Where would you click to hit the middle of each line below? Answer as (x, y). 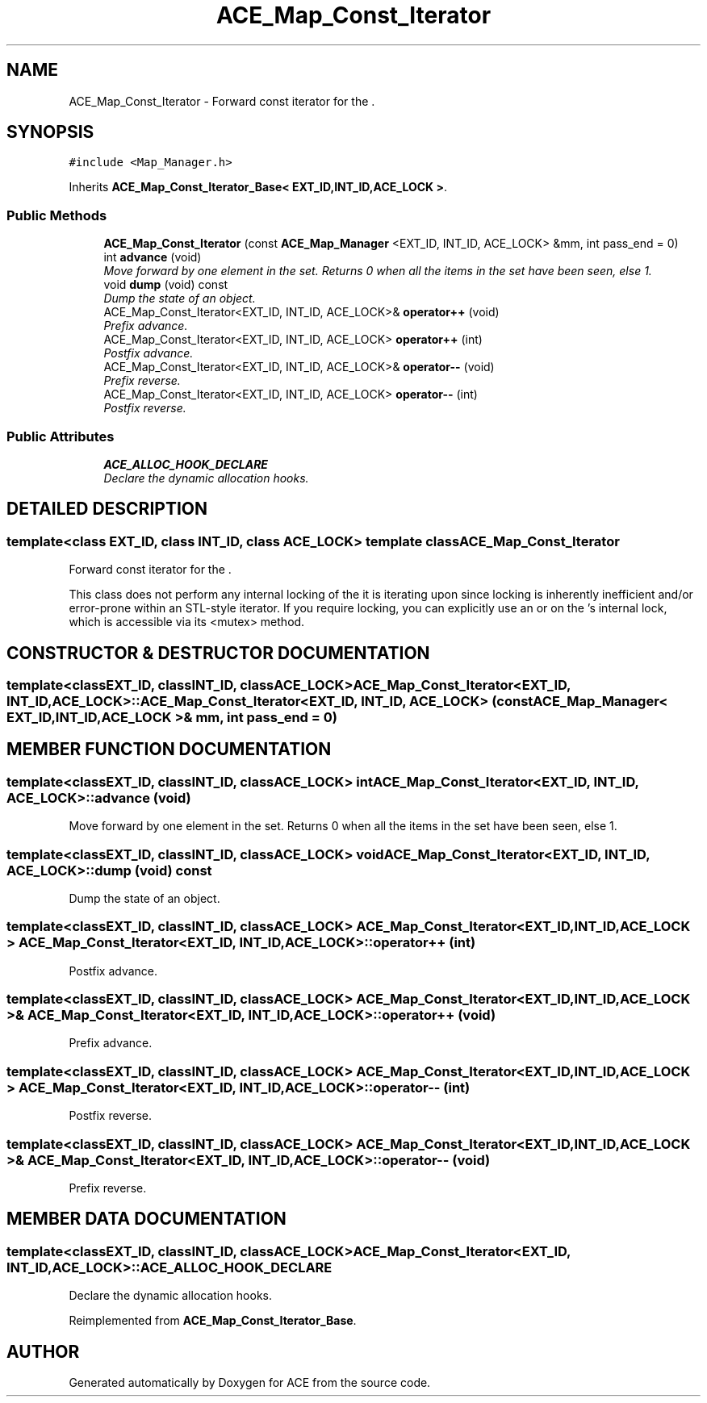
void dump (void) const (166, 285)
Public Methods (57, 215)
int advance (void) (153, 257)
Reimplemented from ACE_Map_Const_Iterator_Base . (213, 1321)
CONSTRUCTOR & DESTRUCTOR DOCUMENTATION (218, 653)
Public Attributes (61, 436)
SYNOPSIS (50, 132)
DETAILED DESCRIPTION (107, 509)
